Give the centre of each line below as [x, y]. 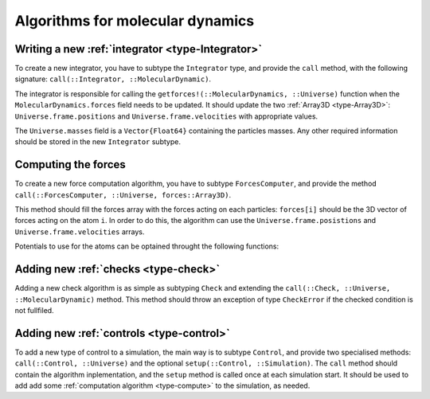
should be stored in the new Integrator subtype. [98, 142]
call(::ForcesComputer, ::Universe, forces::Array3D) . [123, 194]
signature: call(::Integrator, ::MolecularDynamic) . [113, 79]
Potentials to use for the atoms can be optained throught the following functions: [147, 246]
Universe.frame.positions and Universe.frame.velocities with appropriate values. [166, 116]
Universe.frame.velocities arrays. [80, 232]
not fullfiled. [35, 310]
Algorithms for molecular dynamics [135, 21]
